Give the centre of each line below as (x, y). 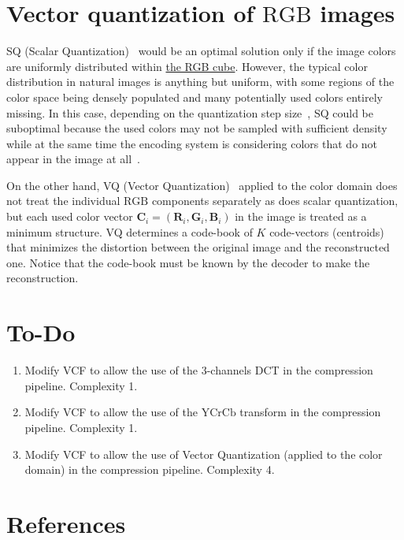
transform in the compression (310, 412)
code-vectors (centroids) (327, 231)
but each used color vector (70, 216)
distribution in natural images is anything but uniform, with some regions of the (200, 82)
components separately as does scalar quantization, (275, 201)
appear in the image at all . (74, 159)
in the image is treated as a (301, 216)
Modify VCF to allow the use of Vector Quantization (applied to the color (204, 454)
